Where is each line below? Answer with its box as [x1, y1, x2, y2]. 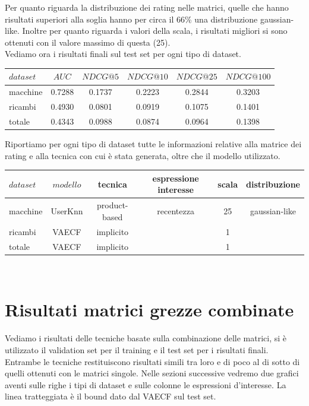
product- [96, 199, 128, 211]
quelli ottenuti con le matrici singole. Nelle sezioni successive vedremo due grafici [5, 367, 299, 379]
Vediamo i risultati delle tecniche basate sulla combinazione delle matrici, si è [5, 332, 287, 344]
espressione [152, 172, 199, 184]
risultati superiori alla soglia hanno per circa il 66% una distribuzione [5, 12, 258, 25]
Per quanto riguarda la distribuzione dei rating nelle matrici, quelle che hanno [5, 1, 289, 13]
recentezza [157, 205, 194, 217]
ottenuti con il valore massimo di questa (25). [5, 36, 171, 48]
